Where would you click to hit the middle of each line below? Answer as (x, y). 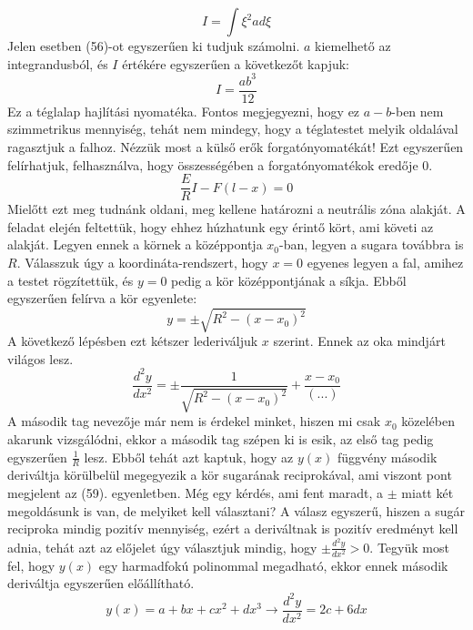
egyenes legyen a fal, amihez (385, 262)
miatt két (428, 493)
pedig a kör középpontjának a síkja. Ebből (289, 280)
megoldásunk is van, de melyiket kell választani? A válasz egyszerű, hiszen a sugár (236, 510)
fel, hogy (31, 565)
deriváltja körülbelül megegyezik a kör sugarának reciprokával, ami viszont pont (230, 475)
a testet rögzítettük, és (70, 280)
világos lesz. (40, 358)
